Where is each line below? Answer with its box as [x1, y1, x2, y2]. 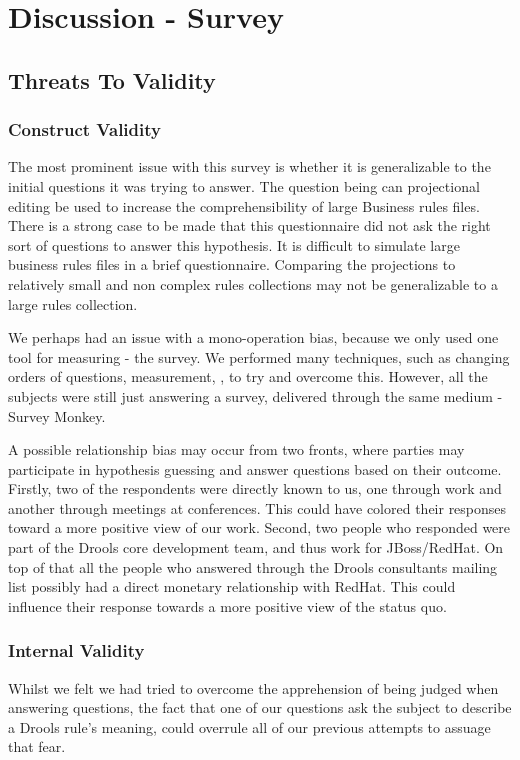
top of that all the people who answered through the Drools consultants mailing [8, 556, 498, 577]
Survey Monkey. [8, 405, 106, 426]
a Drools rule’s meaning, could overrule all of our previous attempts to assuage [8, 716, 491, 737]
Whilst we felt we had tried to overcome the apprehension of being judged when [8, 677, 499, 698]
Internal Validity [8, 638, 145, 663]
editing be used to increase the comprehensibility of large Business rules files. [8, 195, 480, 216]
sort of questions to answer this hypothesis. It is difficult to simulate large [8, 234, 460, 255]
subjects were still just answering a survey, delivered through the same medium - [8, 385, 503, 406]
